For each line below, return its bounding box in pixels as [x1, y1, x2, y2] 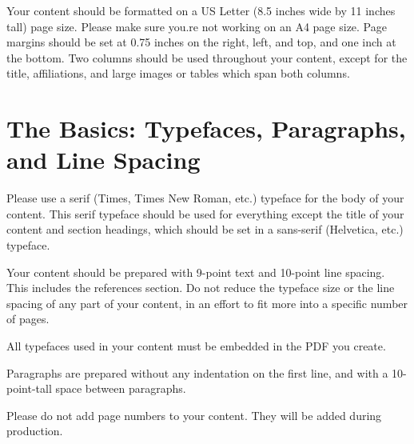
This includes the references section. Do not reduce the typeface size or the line [6, 279, 395, 296]
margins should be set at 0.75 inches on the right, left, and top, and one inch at [6, 34, 396, 50]
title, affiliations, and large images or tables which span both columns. [6, 65, 350, 82]
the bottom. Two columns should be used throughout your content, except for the [6, 49, 408, 66]
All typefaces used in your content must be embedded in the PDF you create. [6, 338, 386, 354]
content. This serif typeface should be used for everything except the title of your [6, 205, 404, 222]
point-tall [6, 380, 52, 397]
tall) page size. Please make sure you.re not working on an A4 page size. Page [6, 18, 387, 34]
